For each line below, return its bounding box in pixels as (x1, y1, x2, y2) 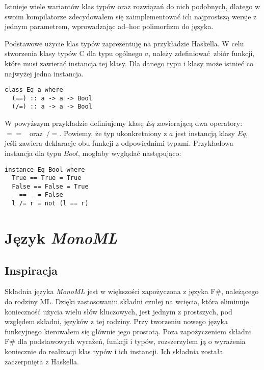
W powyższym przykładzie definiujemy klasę (5, 118, 144, 128)
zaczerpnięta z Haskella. (5, 356, 79, 366)
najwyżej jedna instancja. (5, 68, 84, 78)
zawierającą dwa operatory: (156, 118, 243, 128)
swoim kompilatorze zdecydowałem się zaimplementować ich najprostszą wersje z (5, 11, 257, 21)
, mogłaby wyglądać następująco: (78, 147, 181, 158)
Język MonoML (5, 227, 118, 248)
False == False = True (12, 182, 89, 190)
